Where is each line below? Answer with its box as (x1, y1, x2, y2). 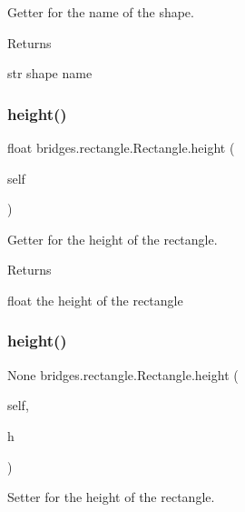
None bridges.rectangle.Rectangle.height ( (7, 365, 239, 384)
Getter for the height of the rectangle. (7, 229, 218, 248)
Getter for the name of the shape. (7, 3, 194, 21)
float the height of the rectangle (7, 290, 183, 309)
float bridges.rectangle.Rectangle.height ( (7, 138, 235, 156)
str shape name (7, 64, 93, 83)
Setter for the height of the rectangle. (7, 487, 215, 507)
